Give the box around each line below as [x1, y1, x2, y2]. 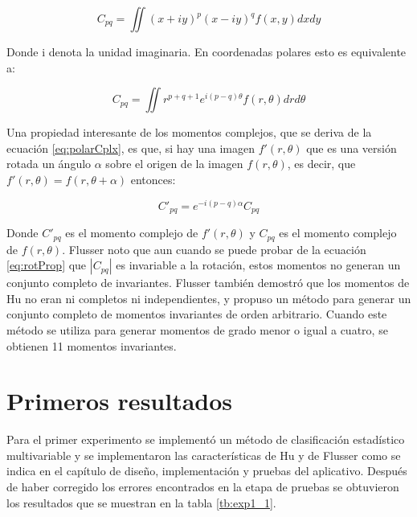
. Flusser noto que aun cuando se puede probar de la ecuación [62, 240, 366, 257]
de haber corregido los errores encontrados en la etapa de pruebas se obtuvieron [6, 478, 399, 495]
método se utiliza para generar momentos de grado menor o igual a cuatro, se [6, 321, 388, 338]
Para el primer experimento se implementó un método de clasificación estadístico [6, 431, 405, 448]
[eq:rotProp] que [6, 256, 87, 273]
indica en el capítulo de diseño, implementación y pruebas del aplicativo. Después [6, 462, 407, 479]
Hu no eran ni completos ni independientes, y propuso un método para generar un [6, 289, 411, 306]
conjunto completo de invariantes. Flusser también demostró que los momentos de [6, 274, 410, 291]
